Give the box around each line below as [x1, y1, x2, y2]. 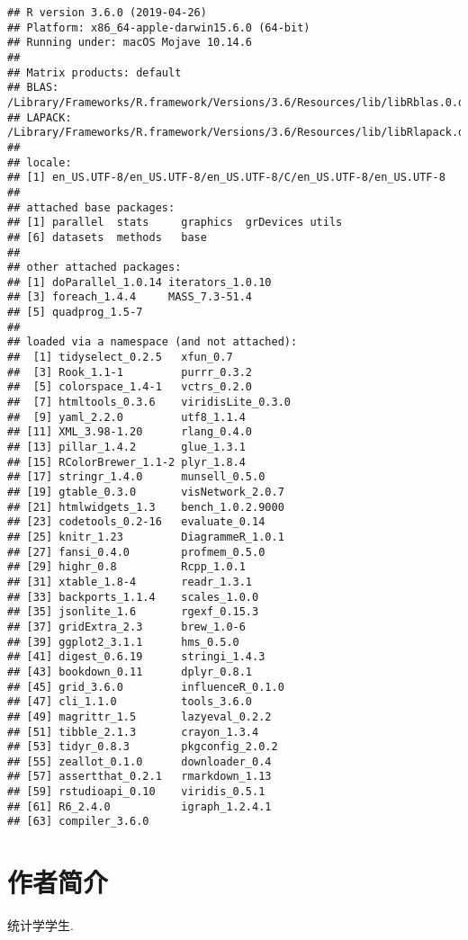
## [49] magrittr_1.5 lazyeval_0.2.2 [7, 710, 272, 723]
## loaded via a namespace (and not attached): [7, 336, 298, 349]
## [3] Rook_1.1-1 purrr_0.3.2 [7, 365, 253, 379]
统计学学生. [7, 916, 74, 935]
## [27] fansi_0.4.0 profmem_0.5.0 [7, 545, 265, 559]
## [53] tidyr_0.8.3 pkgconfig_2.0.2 [7, 740, 278, 754]
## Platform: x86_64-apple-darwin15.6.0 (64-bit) [7, 21, 310, 34]
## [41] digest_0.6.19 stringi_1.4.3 [7, 650, 265, 664]
